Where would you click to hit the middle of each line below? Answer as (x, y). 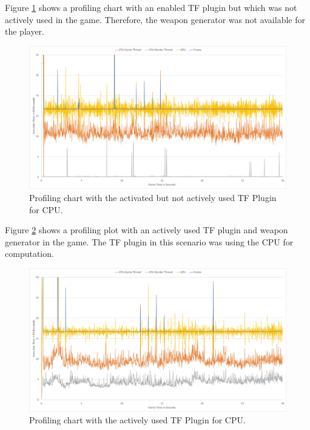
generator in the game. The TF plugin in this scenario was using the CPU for (149, 241)
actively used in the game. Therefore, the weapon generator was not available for (155, 19)
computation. (29, 254)
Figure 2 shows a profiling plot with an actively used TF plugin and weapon (147, 230)
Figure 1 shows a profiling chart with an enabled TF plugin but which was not (151, 7)
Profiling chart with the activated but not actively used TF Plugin (153, 197)
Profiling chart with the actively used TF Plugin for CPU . (137, 420)
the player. (25, 31)
